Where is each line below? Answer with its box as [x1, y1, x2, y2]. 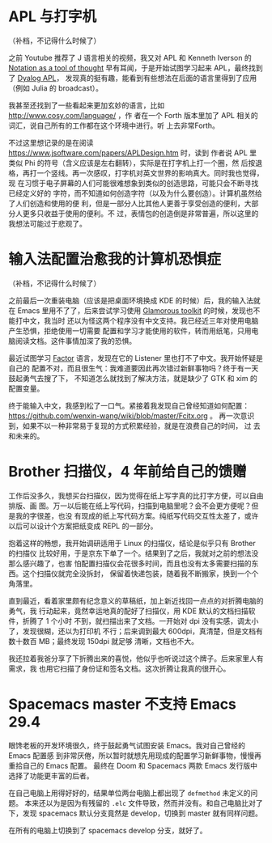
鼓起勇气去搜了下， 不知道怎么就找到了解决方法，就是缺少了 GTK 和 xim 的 [8, 373, 257, 383]
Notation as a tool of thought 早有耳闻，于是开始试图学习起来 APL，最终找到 [8, 62, 263, 73]
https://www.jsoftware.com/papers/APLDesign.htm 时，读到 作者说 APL [8, 147, 249, 158]
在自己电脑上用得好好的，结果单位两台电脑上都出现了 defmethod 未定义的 [8, 788, 251, 798]
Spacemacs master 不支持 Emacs [8, 695, 237, 713]
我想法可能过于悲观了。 [8, 218, 87, 228]
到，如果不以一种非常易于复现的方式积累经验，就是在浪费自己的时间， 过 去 [8, 421, 261, 430]
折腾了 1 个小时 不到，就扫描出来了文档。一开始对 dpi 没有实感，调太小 [22, 616, 259, 625]
